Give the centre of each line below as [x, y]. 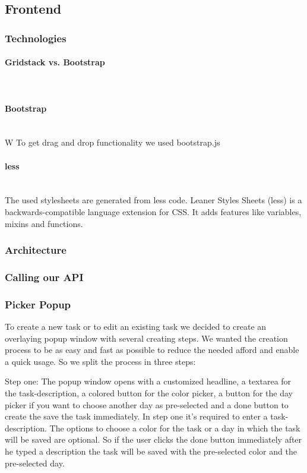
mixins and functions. [44, 223]
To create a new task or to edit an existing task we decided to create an [136, 327]
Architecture [36, 250]
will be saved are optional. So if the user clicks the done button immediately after [153, 439]
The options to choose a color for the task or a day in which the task [175, 428]
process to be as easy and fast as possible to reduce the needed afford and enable [152, 350]
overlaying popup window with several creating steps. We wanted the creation [146, 338]
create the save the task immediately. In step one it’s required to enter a [136, 416]
